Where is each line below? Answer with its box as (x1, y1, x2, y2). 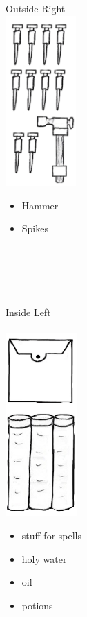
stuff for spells (21, 528, 82, 543)
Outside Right (6, 1, 66, 15)
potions (21, 598, 53, 612)
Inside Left (6, 304, 51, 319)
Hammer (21, 198, 59, 212)
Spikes (21, 221, 48, 236)
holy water (21, 551, 67, 566)
